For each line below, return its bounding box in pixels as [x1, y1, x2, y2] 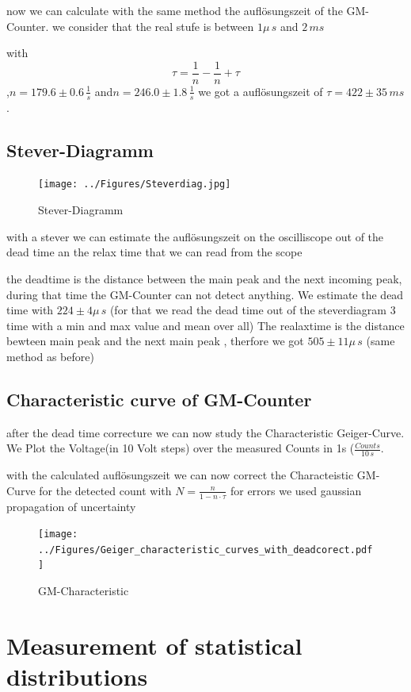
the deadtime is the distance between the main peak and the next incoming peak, [6, 270, 402, 286]
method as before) [6, 348, 94, 364]
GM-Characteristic [38, 582, 129, 599]
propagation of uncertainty [6, 498, 136, 514]
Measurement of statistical [6, 629, 303, 661]
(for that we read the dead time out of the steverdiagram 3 [109, 302, 396, 318]
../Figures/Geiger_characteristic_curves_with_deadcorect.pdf [38, 544, 373, 556]
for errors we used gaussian [230, 482, 362, 498]
